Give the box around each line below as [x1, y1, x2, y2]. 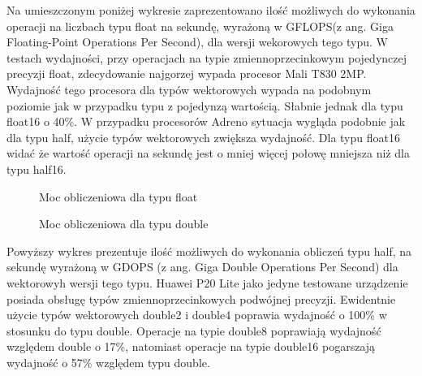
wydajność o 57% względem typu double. [6, 353, 210, 370]
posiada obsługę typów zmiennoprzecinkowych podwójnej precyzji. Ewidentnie [6, 290, 396, 307]
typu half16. [6, 160, 67, 177]
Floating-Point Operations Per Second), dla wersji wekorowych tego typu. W [6, 33, 388, 50]
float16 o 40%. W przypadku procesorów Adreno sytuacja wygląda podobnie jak [6, 113, 406, 130]
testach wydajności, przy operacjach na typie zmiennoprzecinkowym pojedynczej [6, 49, 407, 66]
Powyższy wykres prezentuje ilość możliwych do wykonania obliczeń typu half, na [6, 242, 412, 259]
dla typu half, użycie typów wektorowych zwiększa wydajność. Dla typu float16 [6, 128, 400, 145]
